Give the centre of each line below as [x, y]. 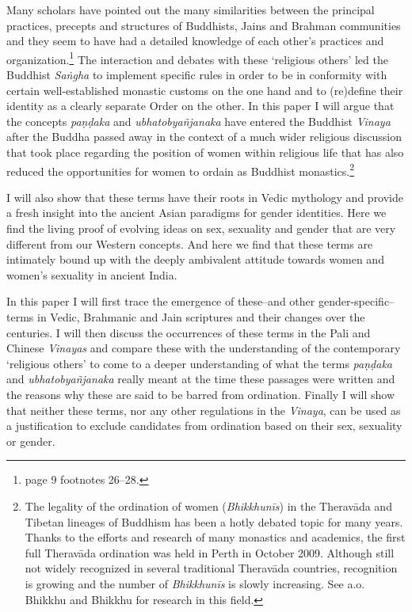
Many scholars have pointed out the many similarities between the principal [191, 10]
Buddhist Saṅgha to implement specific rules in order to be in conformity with [197, 75]
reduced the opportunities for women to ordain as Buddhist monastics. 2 [181, 169]
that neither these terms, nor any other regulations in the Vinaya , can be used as [204, 410]
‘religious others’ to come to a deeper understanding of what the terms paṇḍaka [199, 363]
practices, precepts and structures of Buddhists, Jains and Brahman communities [204, 25]
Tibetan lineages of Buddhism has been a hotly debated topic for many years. [214, 521]
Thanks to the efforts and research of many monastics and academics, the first [215, 537]
